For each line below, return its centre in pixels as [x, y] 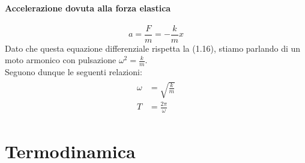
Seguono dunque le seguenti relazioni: [74, 72]
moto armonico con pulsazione [61, 60]
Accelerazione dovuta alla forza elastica [88, 8]
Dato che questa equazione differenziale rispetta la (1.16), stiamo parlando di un [153, 48]
